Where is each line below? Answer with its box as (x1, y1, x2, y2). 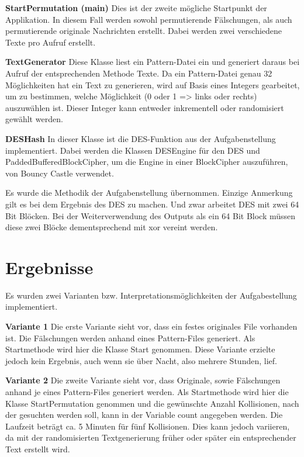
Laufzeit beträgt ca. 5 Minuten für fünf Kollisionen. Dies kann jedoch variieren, (5, 420, 290, 432)
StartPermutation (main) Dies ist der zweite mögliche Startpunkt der (5, 2, 267, 13)
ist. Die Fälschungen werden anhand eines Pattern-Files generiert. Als (5, 331, 255, 344)
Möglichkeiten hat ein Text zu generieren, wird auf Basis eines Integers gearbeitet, (5, 78, 300, 91)
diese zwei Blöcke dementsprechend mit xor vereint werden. (5, 221, 218, 233)
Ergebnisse (5, 255, 94, 279)
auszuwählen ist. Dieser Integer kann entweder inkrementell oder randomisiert (5, 101, 284, 113)
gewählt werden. (5, 113, 63, 125)
